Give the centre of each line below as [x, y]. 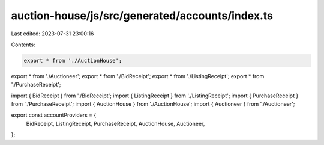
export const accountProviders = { [54, 115]
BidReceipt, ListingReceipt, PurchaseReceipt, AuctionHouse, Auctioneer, [115, 123]
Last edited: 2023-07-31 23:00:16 [52, 34]
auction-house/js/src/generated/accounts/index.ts [142, 16]
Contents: [23, 45]
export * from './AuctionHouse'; [73, 60]
